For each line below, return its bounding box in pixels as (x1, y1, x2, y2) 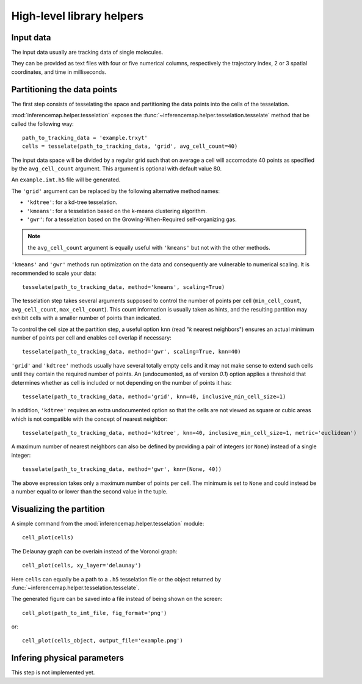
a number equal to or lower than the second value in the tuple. (11, 488, 168, 495)
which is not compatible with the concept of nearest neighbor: (11, 415, 168, 423)
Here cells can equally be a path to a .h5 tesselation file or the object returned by (11, 575, 221, 583)
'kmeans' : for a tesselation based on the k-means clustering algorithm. (26, 207, 208, 214)
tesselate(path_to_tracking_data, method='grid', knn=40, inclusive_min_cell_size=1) (22, 393, 286, 400)
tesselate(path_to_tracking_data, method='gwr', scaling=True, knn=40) (22, 348, 241, 355)
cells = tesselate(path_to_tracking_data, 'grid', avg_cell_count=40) (22, 143, 238, 150)
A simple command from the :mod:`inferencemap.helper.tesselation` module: (11, 520, 205, 527)
